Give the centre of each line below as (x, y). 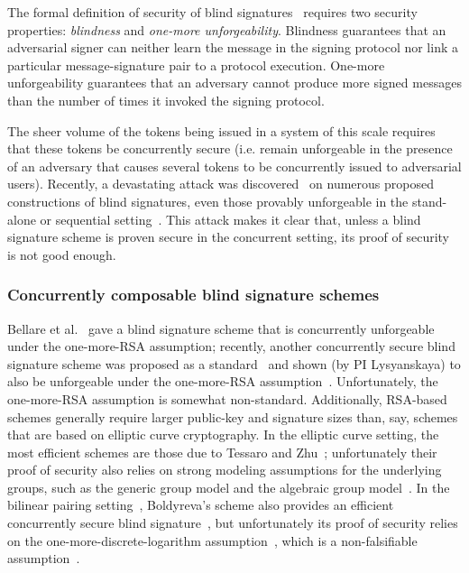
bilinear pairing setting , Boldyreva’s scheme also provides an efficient (201, 505)
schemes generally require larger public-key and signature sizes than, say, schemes (233, 416)
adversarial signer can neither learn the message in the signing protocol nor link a (233, 47)
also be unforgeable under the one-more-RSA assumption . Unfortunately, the (223, 381)
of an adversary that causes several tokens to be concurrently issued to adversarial (234, 166)
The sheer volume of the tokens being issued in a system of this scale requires (221, 130)
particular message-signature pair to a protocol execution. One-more (196, 65)
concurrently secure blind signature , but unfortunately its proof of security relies (233, 523)
